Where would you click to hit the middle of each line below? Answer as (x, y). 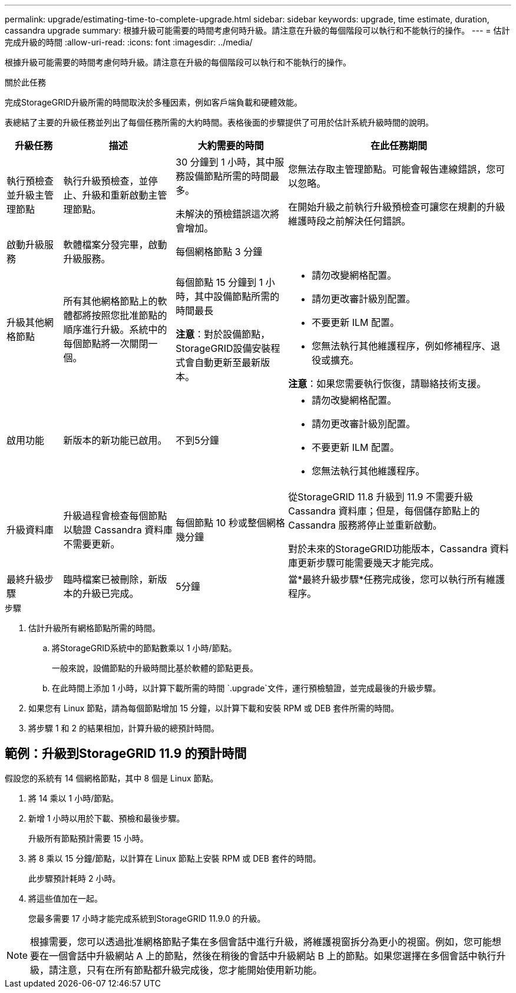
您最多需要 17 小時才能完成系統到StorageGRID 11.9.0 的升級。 (147, 918)
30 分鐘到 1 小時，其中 (225, 162)
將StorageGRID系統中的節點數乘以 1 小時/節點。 (144, 648)
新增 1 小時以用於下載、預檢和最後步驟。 (107, 818)
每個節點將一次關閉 (106, 344)
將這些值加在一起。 (65, 898)
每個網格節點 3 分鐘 (219, 252)
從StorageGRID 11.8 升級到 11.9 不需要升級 (381, 497)
